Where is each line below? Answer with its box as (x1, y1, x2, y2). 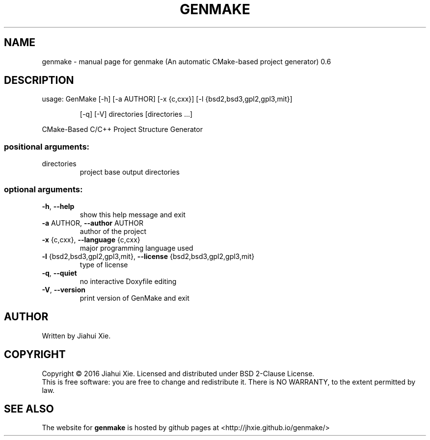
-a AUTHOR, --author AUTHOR (42, 218, 143, 227)
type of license (80, 260, 128, 269)
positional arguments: (4, 141, 90, 152)
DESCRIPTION (4, 74, 74, 87)
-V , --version (42, 285, 85, 294)
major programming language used (80, 243, 193, 252)
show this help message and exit (80, 210, 186, 219)
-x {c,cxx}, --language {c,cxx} (42, 235, 140, 244)
